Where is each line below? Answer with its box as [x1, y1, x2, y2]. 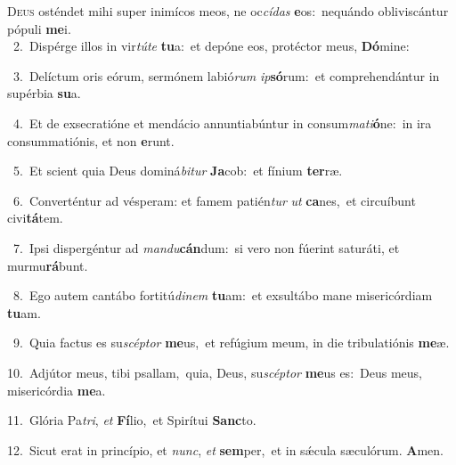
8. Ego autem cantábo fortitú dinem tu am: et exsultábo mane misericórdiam [12, 286, 433, 305]
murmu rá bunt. [7, 256, 88, 274]
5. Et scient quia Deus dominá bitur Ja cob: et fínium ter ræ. [12, 161, 343, 180]
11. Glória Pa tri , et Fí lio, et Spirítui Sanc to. [7, 411, 256, 429]
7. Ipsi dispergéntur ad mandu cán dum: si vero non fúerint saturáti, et [12, 238, 400, 257]
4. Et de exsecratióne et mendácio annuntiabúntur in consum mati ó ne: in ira [12, 113, 432, 132]
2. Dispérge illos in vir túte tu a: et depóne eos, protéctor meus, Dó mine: [12, 37, 410, 55]
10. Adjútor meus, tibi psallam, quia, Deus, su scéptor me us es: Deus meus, [7, 363, 422, 381]
